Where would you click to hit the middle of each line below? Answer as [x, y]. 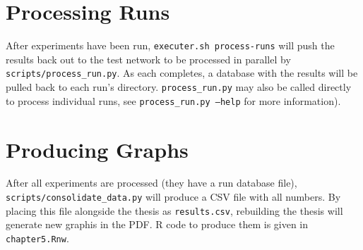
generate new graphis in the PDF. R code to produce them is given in [157, 224]
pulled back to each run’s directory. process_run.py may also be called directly [179, 87]
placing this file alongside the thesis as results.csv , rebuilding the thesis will [174, 210]
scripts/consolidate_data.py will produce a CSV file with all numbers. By [173, 197]
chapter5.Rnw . [37, 238]
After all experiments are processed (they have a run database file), [151, 183]
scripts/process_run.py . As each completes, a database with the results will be [182, 73]
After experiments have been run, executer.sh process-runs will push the [170, 45]
